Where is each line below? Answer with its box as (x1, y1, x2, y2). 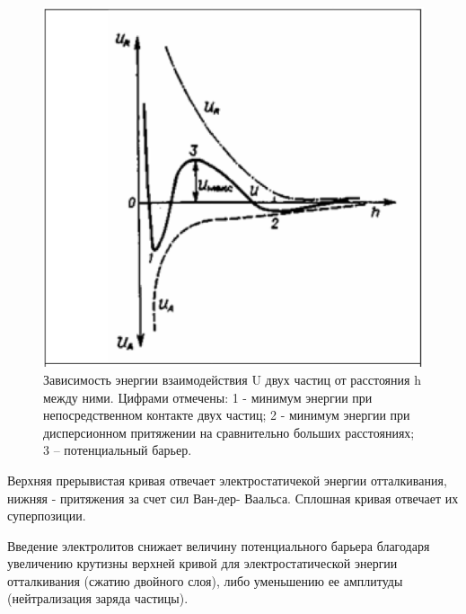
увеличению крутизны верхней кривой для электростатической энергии (7, 554, 398, 573)
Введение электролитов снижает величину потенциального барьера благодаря (7, 536, 430, 555)
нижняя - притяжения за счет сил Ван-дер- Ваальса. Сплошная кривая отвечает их (7, 488, 459, 507)
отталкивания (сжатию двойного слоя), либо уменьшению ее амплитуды (7, 571, 403, 590)
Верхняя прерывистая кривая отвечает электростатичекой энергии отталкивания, (7, 470, 447, 489)
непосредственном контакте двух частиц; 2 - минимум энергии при (43, 405, 410, 424)
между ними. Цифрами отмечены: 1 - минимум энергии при (43, 387, 373, 406)
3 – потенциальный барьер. (43, 440, 192, 459)
